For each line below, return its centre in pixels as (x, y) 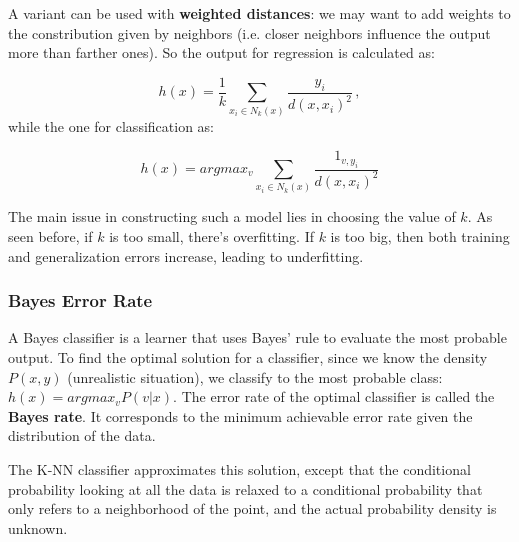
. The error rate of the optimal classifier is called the (334, 396)
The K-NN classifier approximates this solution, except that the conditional (239, 468)
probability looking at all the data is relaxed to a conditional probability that (245, 488)
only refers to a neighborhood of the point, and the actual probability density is (252, 508)
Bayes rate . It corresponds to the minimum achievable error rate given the (240, 415)
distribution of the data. (82, 435)
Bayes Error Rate (80, 300)
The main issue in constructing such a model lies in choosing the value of (232, 216)
